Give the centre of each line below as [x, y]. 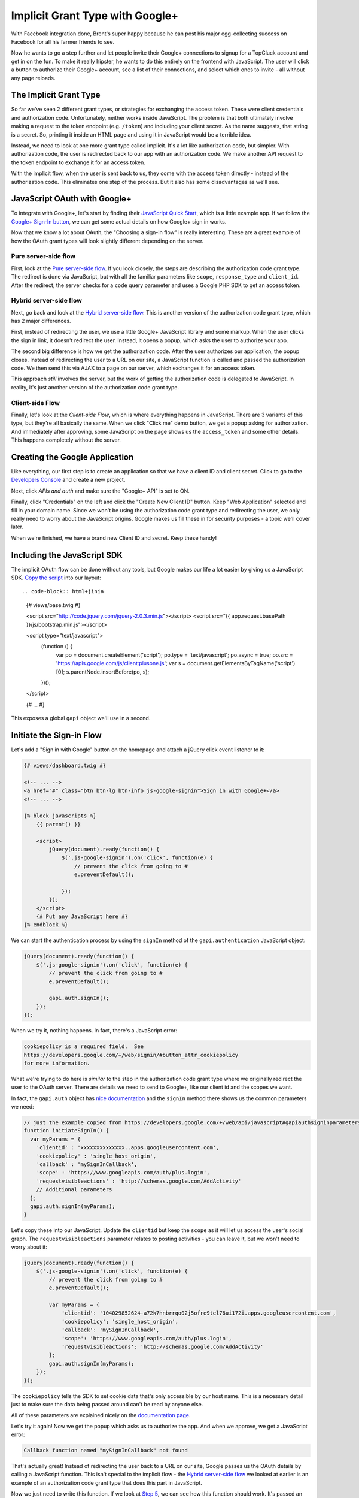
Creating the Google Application [72, 457]
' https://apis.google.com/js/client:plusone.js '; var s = [121, 663]
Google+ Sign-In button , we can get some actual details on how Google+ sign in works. [119, 221]
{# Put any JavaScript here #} [82, 916]
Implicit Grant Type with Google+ [95, 16]
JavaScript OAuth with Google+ [71, 199]
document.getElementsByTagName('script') [241, 663]
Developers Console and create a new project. [68, 480]
